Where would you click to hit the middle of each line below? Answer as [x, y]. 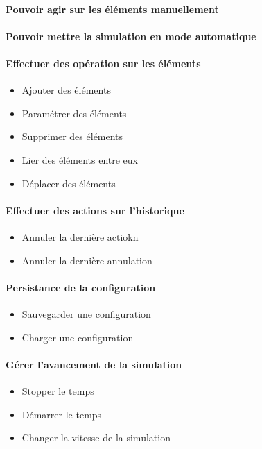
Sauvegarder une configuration [86, 313]
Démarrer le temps [62, 414]
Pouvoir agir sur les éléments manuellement [112, 9]
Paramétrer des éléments [74, 113]
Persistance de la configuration [81, 287]
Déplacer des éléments [69, 183]
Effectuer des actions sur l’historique [95, 210]
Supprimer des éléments [72, 136]
